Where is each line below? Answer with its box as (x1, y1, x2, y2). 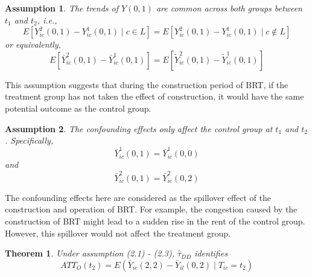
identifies (194, 247, 228, 259)
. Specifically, (5, 134, 54, 147)
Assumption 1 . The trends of (5, 2, 119, 14)
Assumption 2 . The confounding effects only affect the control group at (5, 122, 273, 135)
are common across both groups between (156, 2, 302, 14)
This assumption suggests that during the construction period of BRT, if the (5, 78, 288, 91)
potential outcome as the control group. (5, 101, 151, 114)
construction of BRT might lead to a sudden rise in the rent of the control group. (5, 214, 305, 227)
